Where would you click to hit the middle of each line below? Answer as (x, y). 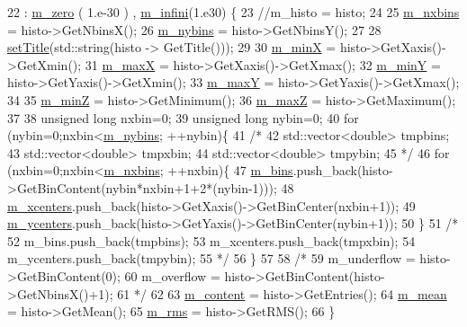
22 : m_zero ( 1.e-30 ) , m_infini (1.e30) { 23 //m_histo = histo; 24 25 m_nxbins (233, 12)
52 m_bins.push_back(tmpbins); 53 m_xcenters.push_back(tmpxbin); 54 (211, 240)
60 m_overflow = (172, 275)
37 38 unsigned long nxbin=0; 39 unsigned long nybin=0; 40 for (183, 117)
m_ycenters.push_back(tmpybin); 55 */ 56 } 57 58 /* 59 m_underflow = (211, 258)
